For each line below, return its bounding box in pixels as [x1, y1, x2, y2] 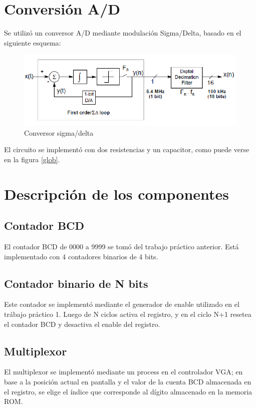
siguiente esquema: [4, 37, 61, 48]
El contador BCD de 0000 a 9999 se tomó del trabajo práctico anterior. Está [4, 241, 239, 251]
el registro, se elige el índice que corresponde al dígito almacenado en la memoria [4, 386, 252, 396]
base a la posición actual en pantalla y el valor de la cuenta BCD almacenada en [4, 376, 251, 386]
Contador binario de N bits [4, 275, 148, 291]
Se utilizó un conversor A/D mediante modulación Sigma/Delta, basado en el [4, 28, 241, 38]
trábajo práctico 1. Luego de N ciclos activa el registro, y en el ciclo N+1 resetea [4, 308, 251, 319]
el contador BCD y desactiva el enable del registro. [4, 318, 160, 329]
